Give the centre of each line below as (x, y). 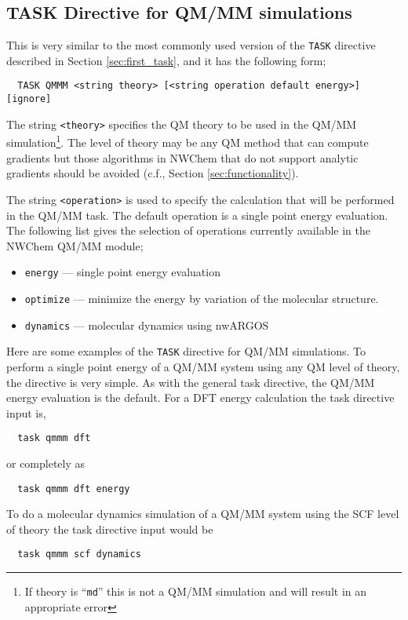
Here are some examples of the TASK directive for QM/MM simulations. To (186, 351)
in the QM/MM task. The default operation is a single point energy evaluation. (197, 215)
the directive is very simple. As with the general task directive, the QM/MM (191, 382)
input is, (26, 412)
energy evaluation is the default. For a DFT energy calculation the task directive (200, 398)
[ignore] (29, 99)
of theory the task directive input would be (110, 529)
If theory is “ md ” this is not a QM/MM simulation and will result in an (195, 591)
